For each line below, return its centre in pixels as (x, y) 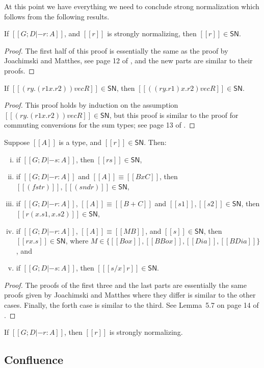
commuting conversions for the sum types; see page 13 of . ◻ (100, 125)
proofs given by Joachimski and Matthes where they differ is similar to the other (130, 295)
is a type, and (80, 142)
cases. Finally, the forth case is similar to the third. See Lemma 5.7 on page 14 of (131, 305)
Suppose (17, 142)
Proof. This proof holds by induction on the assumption (91, 105)
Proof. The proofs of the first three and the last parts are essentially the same (125, 285)
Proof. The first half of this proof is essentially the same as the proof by (116, 50)
